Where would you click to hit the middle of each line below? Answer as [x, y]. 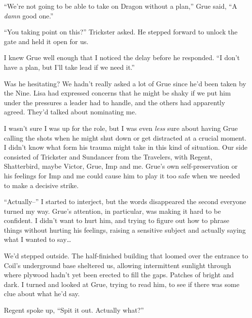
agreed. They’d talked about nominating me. [70, 112]
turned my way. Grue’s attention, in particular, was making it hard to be [112, 211]
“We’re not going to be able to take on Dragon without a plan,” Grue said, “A [121, 6]
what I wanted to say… [38, 239]
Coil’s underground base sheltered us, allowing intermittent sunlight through [118, 265]
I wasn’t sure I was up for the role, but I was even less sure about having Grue [121, 128]
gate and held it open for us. [46, 41]
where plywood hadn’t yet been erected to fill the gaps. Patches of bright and [119, 275]
